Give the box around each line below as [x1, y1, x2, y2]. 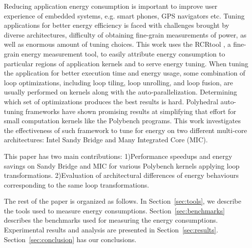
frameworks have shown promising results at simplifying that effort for [25, 106, 236, 116]
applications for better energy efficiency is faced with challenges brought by [4, 20, 230, 30]
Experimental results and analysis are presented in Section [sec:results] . [4, 225, 218, 235]
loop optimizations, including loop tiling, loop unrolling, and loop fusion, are [4, 77, 233, 87]
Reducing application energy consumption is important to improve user [4, 1, 217, 11]
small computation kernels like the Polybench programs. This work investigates [4, 115, 241, 126]
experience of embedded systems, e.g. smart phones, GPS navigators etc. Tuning [4, 10, 245, 20]
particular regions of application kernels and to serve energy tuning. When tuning [4, 58, 249, 68]
